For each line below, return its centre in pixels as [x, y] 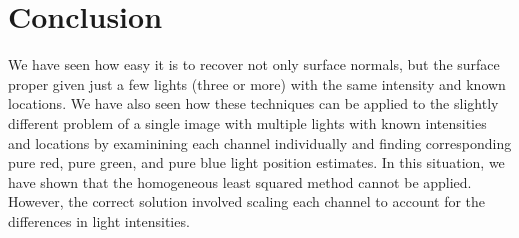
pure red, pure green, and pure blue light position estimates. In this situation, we [256, 162]
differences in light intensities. [99, 220]
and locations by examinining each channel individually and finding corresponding [260, 142]
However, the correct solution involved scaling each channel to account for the [247, 201]
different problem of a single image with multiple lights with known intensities [247, 122]
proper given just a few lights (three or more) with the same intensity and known [257, 83]
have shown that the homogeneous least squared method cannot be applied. [240, 181]
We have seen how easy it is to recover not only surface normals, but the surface [254, 64]
